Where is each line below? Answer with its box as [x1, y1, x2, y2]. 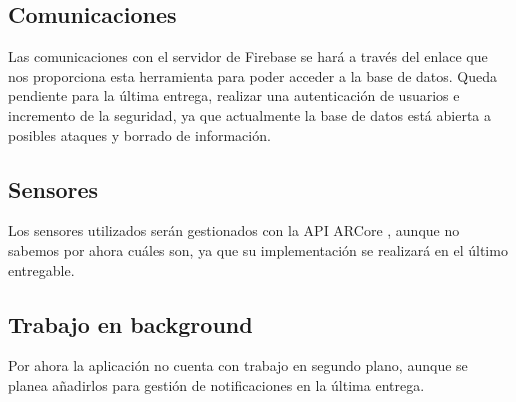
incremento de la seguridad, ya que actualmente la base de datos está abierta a [8, 104, 491, 125]
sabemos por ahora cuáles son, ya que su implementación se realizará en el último [8, 239, 508, 260]
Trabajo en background [8, 308, 253, 339]
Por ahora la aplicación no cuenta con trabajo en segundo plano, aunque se [8, 355, 468, 376]
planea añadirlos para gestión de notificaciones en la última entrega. [8, 374, 425, 395]
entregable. [8, 259, 75, 280]
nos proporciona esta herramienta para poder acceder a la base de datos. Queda [8, 65, 498, 86]
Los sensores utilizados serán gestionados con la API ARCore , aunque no [8, 220, 460, 241]
